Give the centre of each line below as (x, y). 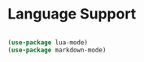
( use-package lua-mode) (48, 42)
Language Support (72, 14)
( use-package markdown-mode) (57, 50)
